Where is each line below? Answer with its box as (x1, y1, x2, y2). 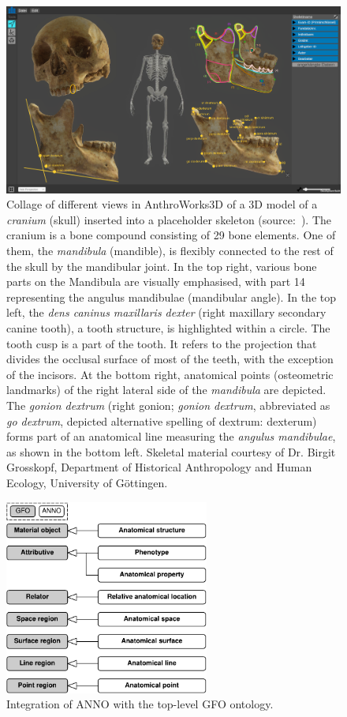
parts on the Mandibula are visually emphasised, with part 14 (6, 273, 305, 290)
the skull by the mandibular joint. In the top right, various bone (6, 257, 317, 274)
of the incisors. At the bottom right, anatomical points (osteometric (6, 366, 334, 382)
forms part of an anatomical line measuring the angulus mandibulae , (6, 428, 336, 445)
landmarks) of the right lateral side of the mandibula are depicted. (6, 381, 326, 398)
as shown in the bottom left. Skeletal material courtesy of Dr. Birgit (6, 443, 336, 460)
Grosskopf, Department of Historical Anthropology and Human (6, 459, 312, 475)
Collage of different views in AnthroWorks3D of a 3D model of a (6, 196, 318, 212)
